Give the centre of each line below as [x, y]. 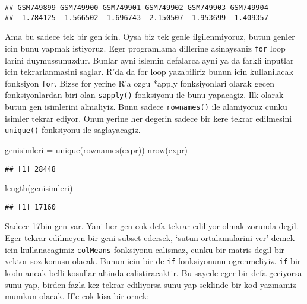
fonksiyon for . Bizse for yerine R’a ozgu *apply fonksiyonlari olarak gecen [140, 83]
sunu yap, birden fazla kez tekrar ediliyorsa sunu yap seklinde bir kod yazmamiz [151, 284]
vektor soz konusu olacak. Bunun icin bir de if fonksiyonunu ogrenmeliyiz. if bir [153, 261]
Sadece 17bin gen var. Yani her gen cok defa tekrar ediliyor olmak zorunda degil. [152, 226]
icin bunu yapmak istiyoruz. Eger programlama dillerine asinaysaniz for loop [145, 48]
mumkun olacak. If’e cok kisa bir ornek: [77, 296]
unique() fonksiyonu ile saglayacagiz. [73, 130]
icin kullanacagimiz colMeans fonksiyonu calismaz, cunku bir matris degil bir [145, 249]
